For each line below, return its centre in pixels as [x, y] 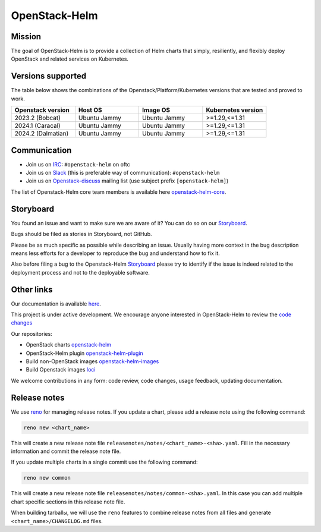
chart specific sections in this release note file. [68, 502]
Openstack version [42, 110]
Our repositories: [32, 333]
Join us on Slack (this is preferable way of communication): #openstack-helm [123, 173]
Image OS [156, 110]
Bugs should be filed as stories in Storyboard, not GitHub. [81, 234]
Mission [26, 37]
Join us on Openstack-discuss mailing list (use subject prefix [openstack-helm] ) [127, 181]
